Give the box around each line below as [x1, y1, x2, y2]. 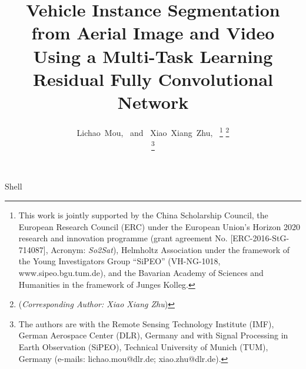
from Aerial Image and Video [31, 21, 275, 45]
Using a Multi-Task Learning [33, 44, 273, 68]
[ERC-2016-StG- [230, 232, 290, 244]
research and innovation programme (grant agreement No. [18, 232, 228, 244]
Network [117, 89, 189, 114]
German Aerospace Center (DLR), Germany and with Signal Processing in [18, 329, 288, 341]
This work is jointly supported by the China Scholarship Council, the [18, 209, 268, 221]
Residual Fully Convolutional [32, 67, 274, 91]
